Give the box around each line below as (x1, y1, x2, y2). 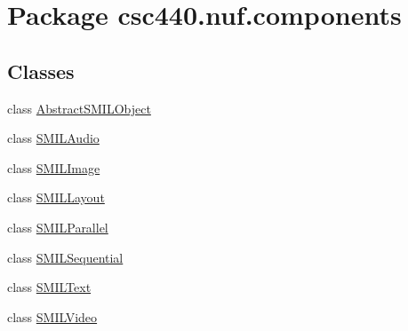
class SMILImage (7, 158, 100, 177)
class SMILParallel (7, 217, 108, 236)
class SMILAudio (7, 129, 100, 147)
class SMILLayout (7, 188, 105, 207)
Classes (7, 57, 75, 84)
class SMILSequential (7, 248, 124, 266)
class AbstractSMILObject (7, 99, 151, 117)
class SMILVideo (7, 307, 98, 326)
